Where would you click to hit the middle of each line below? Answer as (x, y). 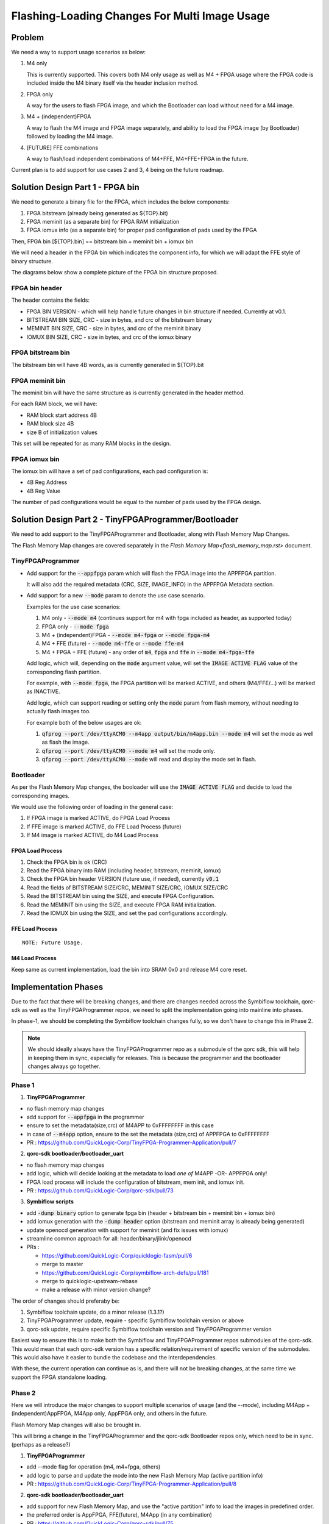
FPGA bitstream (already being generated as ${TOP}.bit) (97, 213)
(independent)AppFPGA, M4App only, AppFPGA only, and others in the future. (109, 1414)
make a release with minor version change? (96, 1290)
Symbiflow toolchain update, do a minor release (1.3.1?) (95, 1312)
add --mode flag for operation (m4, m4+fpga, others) (94, 1467)
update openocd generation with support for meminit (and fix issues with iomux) (127, 1230)
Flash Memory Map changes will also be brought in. (76, 1425)
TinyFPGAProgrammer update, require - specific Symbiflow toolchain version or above (135, 1320)
